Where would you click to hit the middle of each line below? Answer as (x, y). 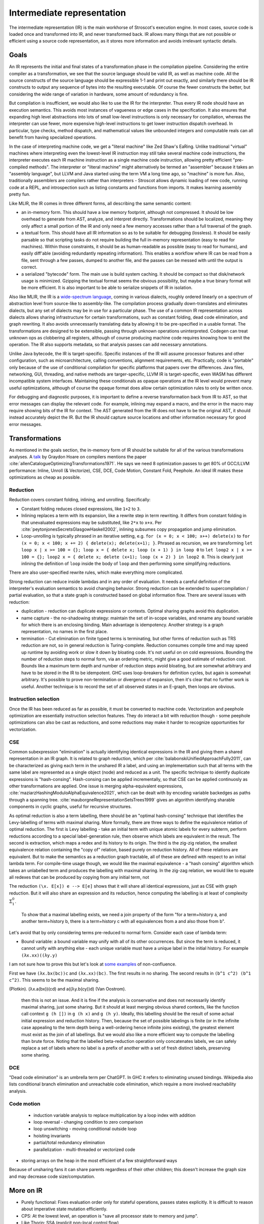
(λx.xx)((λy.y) (40, 955)
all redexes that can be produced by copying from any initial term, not (79, 877)
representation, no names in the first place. (65, 632)
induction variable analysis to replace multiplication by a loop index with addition (114, 1115)
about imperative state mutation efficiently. (64, 1209)
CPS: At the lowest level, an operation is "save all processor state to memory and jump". (110, 1216)
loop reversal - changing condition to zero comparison (88, 1122)
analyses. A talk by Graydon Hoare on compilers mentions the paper (78, 457)
